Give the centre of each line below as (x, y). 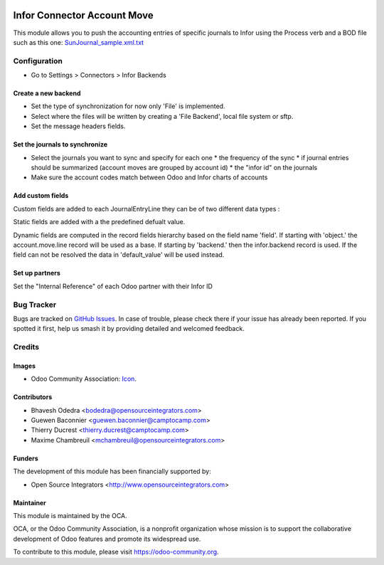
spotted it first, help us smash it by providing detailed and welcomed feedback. (129, 329)
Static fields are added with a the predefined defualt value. (99, 222)
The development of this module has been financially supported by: (112, 471)
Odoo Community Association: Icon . (84, 379)
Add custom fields (41, 196)
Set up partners (37, 273)
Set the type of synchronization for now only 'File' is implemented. (128, 106)
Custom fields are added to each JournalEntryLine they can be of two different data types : (146, 208)
